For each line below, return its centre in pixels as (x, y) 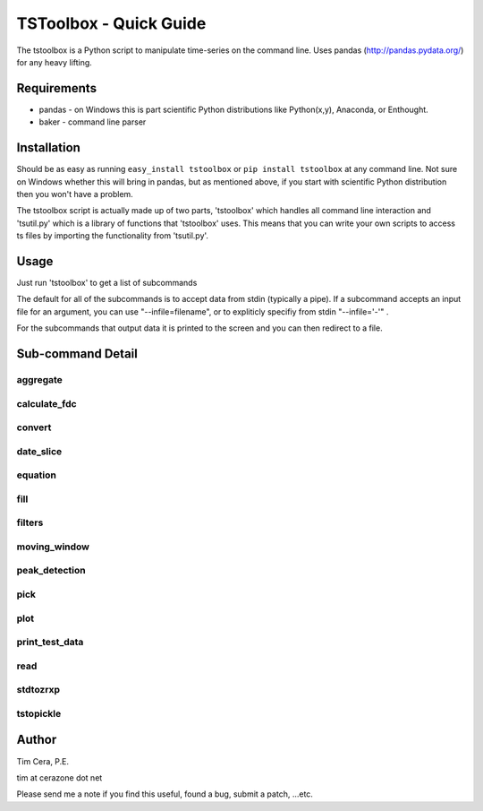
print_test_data (50, 643)
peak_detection (51, 571)
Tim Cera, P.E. (43, 761)
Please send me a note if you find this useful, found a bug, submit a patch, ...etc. (165, 794)
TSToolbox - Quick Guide (111, 23)
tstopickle (39, 713)
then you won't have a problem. (75, 194)
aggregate (39, 379)
